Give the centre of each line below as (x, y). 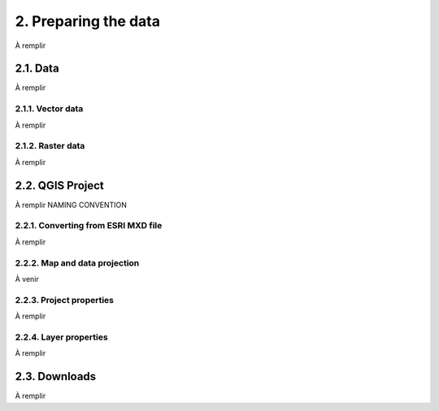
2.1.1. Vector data (49, 109)
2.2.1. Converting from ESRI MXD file (89, 226)
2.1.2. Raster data (50, 146)
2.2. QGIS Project (60, 186)
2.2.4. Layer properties (62, 337)
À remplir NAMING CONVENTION (71, 205)
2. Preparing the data (87, 21)
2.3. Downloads (56, 376)
